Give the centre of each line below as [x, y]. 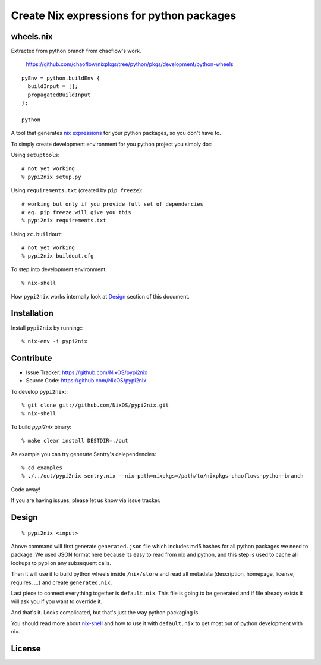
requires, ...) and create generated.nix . [62, 582]
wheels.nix [32, 37]
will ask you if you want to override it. [57, 601]
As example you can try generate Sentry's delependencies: [84, 454]
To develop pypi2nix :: [40, 391]
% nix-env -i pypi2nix [55, 341]
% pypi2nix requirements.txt [64, 221]
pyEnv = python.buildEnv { [61, 78]
